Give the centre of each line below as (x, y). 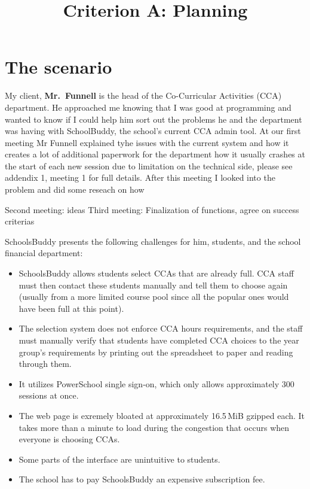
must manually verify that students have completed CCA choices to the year (159, 340)
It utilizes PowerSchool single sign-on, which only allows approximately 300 (156, 383)
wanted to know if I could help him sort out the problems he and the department (154, 119)
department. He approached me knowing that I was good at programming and (148, 107)
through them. (45, 364)
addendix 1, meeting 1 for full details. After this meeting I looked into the (140, 177)
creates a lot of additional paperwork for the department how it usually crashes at (155, 154)
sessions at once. (49, 395)
